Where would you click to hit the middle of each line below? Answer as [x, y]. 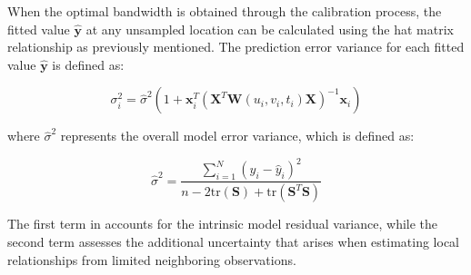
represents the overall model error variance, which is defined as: [237, 136]
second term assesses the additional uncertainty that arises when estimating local [233, 241]
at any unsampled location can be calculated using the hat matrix [270, 29]
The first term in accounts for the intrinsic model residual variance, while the [223, 224]
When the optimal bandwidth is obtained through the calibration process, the [225, 11]
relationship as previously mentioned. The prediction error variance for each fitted [236, 47]
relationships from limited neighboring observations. [152, 259]
